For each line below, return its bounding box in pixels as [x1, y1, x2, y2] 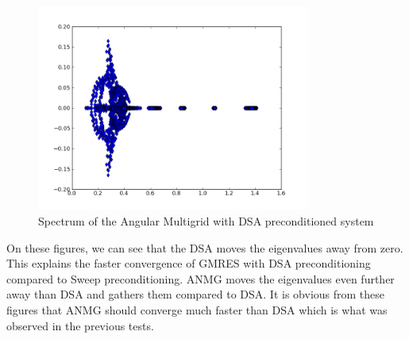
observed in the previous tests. [6, 317, 154, 333]
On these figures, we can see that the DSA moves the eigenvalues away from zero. [6, 239, 403, 256]
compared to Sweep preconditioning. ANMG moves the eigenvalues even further [6, 270, 395, 287]
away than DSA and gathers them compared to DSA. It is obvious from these [6, 286, 385, 302]
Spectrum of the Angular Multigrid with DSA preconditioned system [38, 212, 374, 229]
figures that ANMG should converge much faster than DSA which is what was [6, 301, 388, 318]
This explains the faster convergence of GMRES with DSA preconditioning [6, 255, 371, 272]
